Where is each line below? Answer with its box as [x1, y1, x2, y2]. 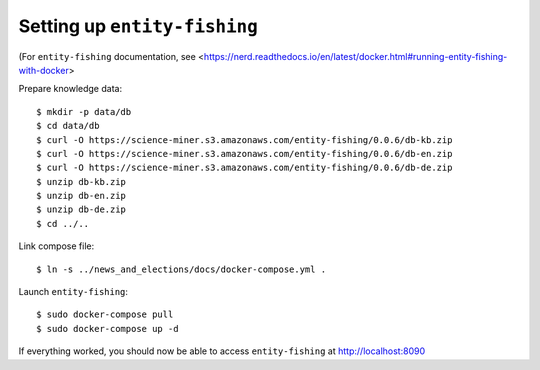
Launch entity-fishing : [18, 286, 129, 298]
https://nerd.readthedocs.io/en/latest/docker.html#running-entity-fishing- [203, 50, 508, 62]
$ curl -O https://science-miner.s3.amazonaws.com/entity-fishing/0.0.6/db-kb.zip [36, 134, 453, 145]
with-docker [18, 64, 69, 76]
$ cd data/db [36, 120, 100, 132]
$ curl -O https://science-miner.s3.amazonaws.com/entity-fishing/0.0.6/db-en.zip [36, 148, 453, 159]
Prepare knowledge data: [18, 83, 123, 95]
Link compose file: [18, 240, 95, 252]
